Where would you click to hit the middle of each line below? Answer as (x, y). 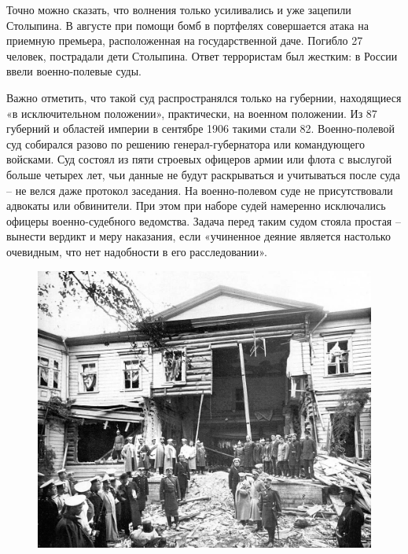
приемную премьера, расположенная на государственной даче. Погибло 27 (185, 40)
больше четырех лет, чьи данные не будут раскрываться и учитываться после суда (203, 174)
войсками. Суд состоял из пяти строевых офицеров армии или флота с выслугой (199, 159)
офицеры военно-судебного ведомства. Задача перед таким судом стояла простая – (204, 220)
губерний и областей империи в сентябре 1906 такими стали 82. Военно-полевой (201, 128)
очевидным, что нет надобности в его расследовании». (137, 251)
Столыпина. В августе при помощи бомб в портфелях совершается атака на (187, 25)
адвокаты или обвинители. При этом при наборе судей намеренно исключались (196, 205)
